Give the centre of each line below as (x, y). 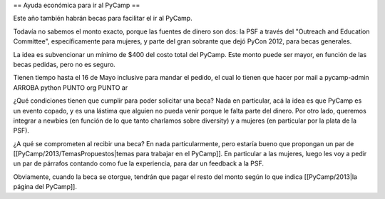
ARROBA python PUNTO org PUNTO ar (71, 87)
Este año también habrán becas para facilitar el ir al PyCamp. (103, 19)
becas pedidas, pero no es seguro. (64, 64)
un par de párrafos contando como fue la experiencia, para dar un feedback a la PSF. (138, 163)
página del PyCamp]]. (45, 187)
